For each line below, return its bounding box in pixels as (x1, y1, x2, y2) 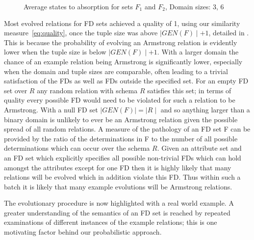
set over (4, 85, 27, 95)
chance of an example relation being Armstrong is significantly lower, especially (4, 56, 243, 66)
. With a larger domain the (157, 47, 239, 57)
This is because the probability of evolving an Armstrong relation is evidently (4, 37, 237, 47)
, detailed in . (208, 27, 249, 38)
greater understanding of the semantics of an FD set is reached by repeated (4, 207, 230, 217)
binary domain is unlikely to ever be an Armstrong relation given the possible (4, 114, 238, 124)
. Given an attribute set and (157, 143, 242, 153)
